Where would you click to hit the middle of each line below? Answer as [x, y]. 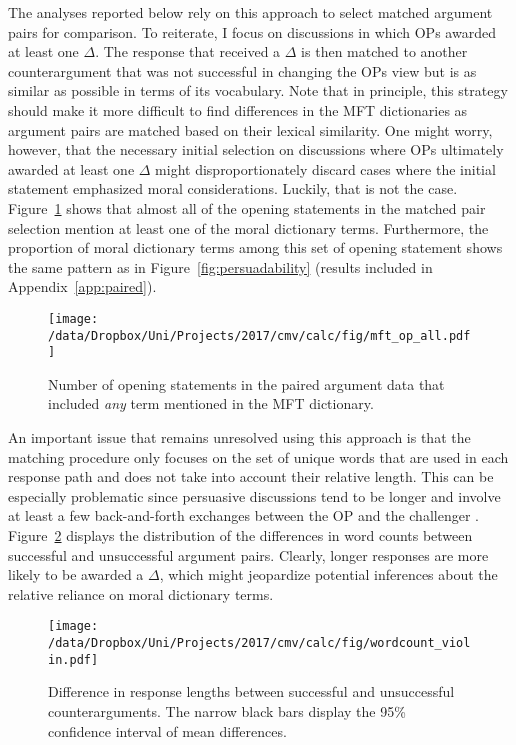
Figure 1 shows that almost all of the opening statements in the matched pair [247, 207]
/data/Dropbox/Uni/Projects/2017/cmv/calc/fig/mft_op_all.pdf [259, 335]
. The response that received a [188, 51]
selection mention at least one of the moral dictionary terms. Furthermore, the [248, 227]
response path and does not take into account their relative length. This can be [251, 476]
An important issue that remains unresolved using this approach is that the [239, 437]
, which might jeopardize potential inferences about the [328, 574]
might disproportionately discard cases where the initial [325, 168]
